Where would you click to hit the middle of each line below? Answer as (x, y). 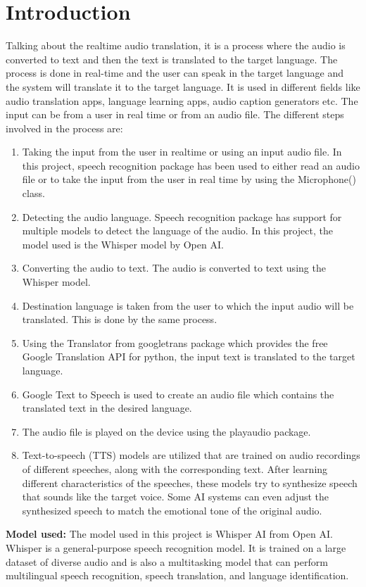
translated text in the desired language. (107, 408)
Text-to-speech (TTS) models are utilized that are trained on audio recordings (191, 455)
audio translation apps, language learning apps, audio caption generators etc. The (182, 100)
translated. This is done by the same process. (120, 319)
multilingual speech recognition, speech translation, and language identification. (177, 575)
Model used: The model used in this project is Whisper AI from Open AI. (169, 534)
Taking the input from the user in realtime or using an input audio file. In (182, 152)
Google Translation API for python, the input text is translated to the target (189, 356)
